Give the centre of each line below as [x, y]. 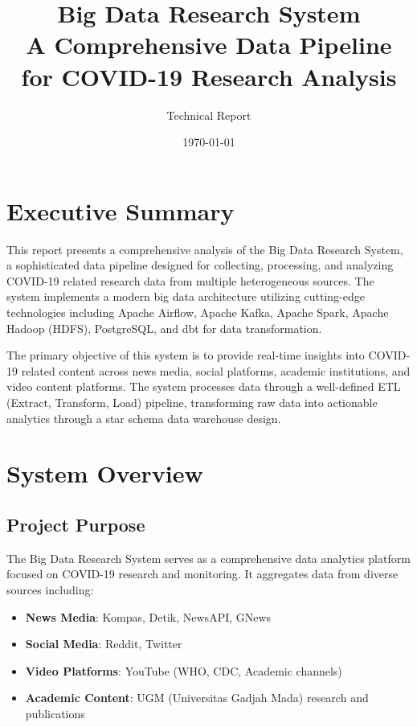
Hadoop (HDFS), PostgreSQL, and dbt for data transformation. [164, 328]
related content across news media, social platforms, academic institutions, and [216, 370]
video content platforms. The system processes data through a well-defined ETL [204, 386]
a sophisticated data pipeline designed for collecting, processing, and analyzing [200, 265]
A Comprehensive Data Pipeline [209, 45]
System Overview [105, 473]
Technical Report [209, 115]
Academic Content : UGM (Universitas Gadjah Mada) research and [197, 698]
